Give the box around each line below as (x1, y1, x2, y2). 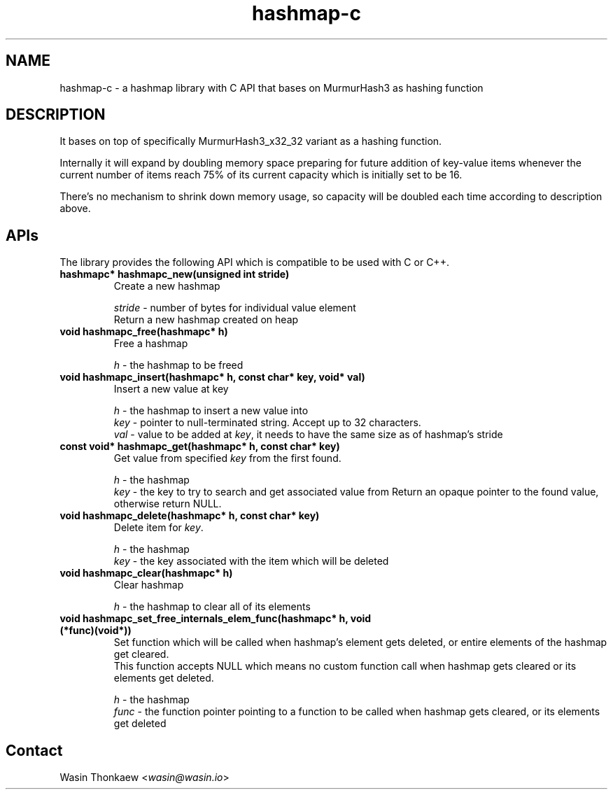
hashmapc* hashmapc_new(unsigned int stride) (59, 268, 290, 281)
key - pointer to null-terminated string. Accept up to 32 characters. (113, 416, 421, 429)
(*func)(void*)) (59, 624, 132, 637)
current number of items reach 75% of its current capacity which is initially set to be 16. (59, 169, 463, 181)
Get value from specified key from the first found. (113, 452, 341, 465)
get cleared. (113, 648, 169, 661)
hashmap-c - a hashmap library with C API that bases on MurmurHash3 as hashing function (59, 81, 484, 94)
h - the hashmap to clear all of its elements (113, 600, 311, 613)
